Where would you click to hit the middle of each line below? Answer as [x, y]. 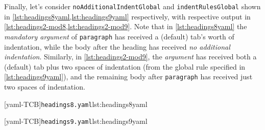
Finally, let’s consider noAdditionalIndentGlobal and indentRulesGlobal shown [132, 6]
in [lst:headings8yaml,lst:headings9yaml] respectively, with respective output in [127, 16]
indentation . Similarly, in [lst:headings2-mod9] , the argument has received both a [130, 57]
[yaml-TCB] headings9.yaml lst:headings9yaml [76, 121]
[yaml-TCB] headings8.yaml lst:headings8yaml [76, 104]
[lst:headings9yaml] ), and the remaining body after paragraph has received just [128, 77]
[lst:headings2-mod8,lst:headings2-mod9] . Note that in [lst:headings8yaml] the [126, 26]
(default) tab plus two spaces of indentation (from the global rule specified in [125, 66]
